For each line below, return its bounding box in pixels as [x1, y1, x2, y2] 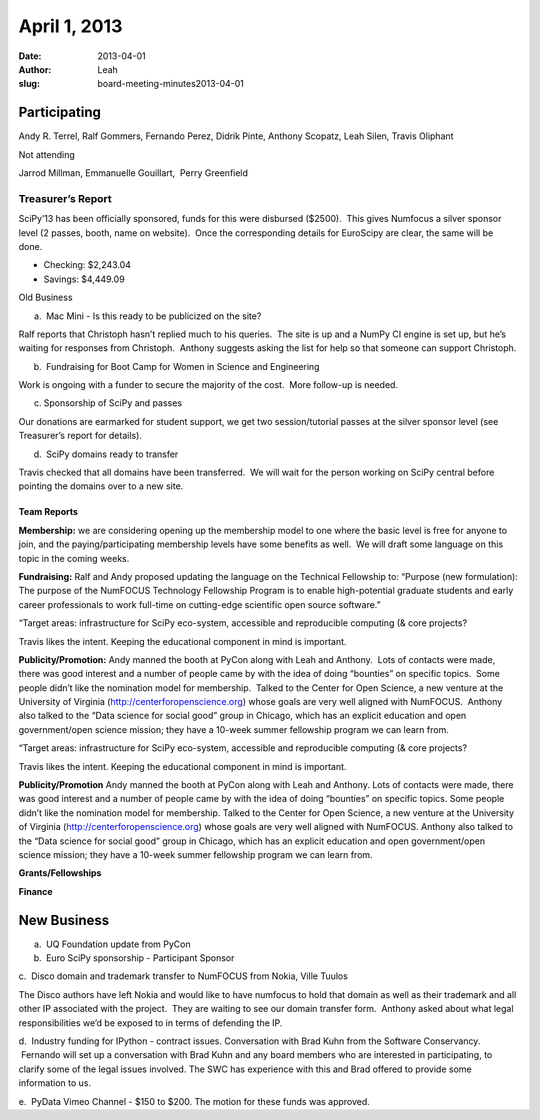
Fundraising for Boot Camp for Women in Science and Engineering [45, 360, 320, 372]
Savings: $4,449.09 [43, 273, 125, 285]
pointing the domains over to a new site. [18, 480, 184, 492]
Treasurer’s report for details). [18, 430, 142, 442]
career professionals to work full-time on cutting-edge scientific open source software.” [18, 598, 381, 610]
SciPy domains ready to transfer [45, 448, 179, 460]
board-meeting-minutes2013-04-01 [97, 78, 245, 90]
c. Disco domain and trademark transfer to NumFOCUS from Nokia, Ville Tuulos [18, 970, 349, 982]
